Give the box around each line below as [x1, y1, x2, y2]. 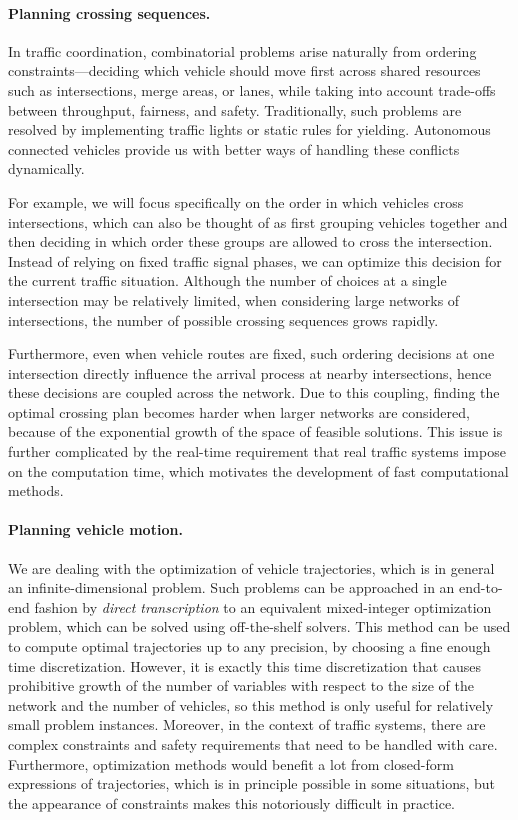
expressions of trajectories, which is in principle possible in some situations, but [8, 773, 496, 794]
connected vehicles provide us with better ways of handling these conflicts [8, 138, 460, 159]
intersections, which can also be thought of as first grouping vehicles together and [8, 211, 508, 232]
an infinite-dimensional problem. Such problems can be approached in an [8, 577, 455, 598]
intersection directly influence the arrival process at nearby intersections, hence [8, 362, 492, 383]
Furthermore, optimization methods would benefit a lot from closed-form [8, 753, 454, 774]
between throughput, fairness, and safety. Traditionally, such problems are [8, 99, 462, 120]
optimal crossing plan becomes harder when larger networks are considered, [8, 401, 470, 422]
